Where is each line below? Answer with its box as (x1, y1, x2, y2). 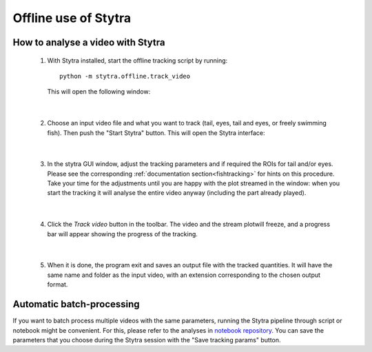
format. (47, 280, 68, 289)
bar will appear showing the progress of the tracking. (47, 229, 198, 238)
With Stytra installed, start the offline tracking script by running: (47, 56, 228, 65)
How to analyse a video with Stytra (12, 37, 165, 48)
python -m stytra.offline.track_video (59, 72, 191, 80)
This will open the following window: (47, 87, 151, 96)
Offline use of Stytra (12, 10, 132, 25)
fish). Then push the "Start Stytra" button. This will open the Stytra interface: (47, 128, 265, 137)
